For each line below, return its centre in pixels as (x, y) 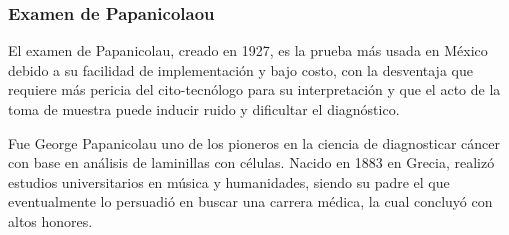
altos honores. (50, 220)
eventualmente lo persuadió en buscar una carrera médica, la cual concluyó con (250, 201)
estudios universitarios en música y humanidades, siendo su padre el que (229, 181)
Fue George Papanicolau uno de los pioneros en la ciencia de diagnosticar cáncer (254, 142)
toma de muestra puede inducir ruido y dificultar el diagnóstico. (204, 109)
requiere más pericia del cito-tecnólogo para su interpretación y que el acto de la (254, 89)
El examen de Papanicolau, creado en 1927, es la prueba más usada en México (248, 50)
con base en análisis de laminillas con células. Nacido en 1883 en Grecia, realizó (251, 162)
